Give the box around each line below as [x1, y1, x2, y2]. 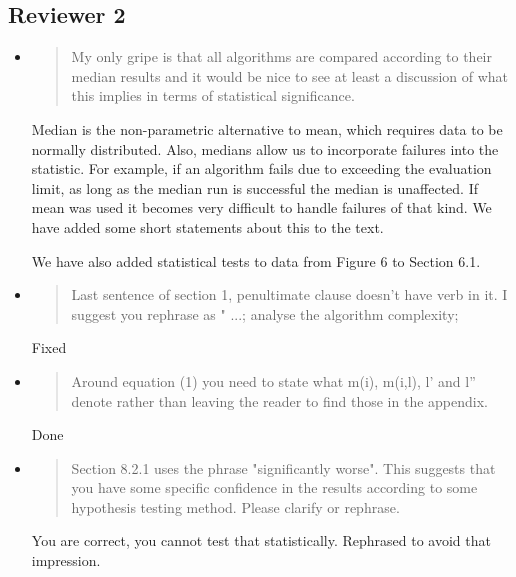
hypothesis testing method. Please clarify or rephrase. [71, 496, 400, 517]
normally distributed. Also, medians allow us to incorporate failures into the [31, 138, 499, 159]
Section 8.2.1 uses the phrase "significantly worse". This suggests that [71, 457, 496, 478]
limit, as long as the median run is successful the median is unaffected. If [31, 177, 479, 198]
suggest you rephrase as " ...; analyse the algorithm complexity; [71, 303, 459, 324]
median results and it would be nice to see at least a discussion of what [71, 65, 509, 86]
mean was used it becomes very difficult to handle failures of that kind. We [31, 197, 492, 218]
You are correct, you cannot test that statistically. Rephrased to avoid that [31, 530, 491, 551]
